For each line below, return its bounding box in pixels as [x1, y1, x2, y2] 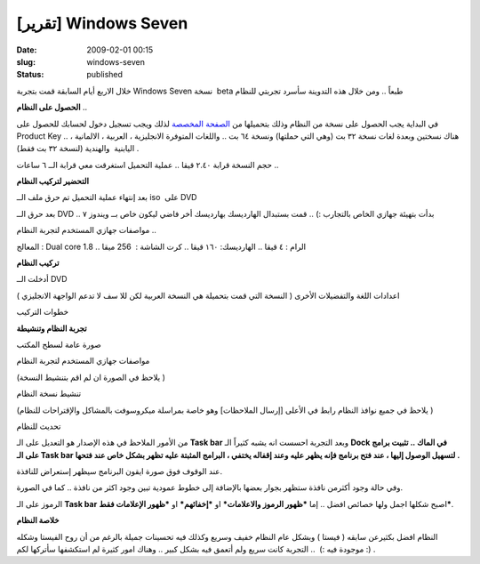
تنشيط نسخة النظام [16, 388, 82, 399]
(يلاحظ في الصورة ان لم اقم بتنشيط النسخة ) [16, 372, 166, 383]
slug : [16, 56, 36, 67]
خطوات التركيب [16, 307, 69, 318]
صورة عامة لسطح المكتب [16, 339, 101, 350]
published [86, 69, 124, 80]
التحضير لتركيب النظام [16, 176, 89, 187]
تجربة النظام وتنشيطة [16, 323, 88, 334]
